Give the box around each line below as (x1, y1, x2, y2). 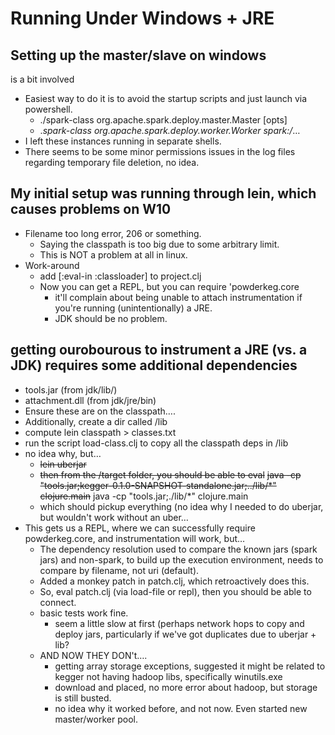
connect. (39, 596, 77, 608)
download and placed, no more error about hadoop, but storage (54, 681, 318, 693)
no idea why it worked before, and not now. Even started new (54, 702, 308, 714)
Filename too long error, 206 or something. (24, 227, 202, 239)
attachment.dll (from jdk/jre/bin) (24, 394, 157, 406)
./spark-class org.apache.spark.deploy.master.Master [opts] (39, 114, 288, 126)
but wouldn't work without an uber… (39, 511, 189, 523)
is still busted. (54, 692, 112, 704)
